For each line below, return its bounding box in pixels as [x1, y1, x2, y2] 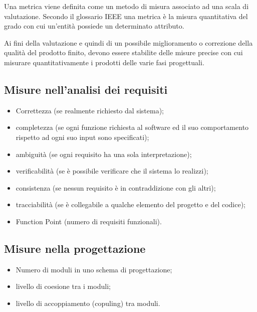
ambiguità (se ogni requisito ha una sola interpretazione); [16, 148, 192, 159]
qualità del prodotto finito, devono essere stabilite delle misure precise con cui [4, 47, 243, 58]
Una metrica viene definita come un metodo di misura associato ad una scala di [4, 1, 249, 11]
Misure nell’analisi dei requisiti [4, 81, 168, 97]
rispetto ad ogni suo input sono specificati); [16, 131, 149, 142]
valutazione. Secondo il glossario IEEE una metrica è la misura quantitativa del [4, 11, 248, 21]
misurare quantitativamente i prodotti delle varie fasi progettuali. [4, 57, 204, 67]
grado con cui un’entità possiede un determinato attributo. [4, 21, 184, 31]
